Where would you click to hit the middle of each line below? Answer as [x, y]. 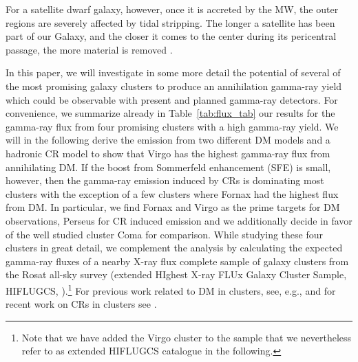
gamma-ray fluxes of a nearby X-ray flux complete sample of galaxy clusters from [177, 261]
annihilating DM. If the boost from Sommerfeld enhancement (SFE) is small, [168, 167]
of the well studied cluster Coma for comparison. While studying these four [164, 234]
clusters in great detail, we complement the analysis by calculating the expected [174, 248]
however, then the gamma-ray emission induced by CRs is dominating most [165, 180]
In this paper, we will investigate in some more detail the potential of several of [173, 72]
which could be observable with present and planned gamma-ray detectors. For [172, 99]
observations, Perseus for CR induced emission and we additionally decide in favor [179, 220]
